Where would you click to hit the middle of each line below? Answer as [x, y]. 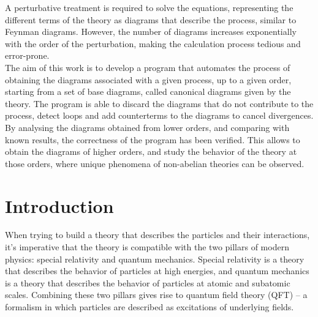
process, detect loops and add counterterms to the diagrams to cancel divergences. [159, 115]
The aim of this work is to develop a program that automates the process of [148, 67]
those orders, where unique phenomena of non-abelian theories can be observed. [155, 163]
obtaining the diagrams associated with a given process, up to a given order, [148, 79]
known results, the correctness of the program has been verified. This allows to [153, 139]
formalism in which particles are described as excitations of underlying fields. [150, 307]
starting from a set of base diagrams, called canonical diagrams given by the [148, 91]
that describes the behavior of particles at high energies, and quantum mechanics [157, 271]
